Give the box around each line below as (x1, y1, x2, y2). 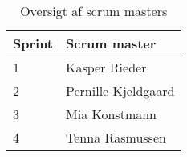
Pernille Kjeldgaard (66, 81, 175, 100)
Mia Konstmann (66, 105, 157, 123)
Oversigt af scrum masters (20, 2, 168, 20)
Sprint (13, 34, 54, 52)
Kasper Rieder (66, 58, 147, 76)
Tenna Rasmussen (66, 128, 166, 147)
